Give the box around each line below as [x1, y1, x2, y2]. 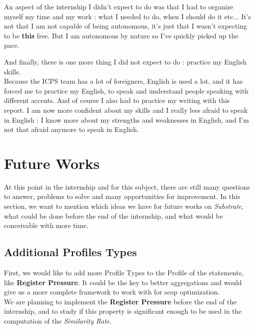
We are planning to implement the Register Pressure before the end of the [4, 296, 237, 306]
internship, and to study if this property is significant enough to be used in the [4, 306, 242, 316]
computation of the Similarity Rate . [4, 315, 112, 326]
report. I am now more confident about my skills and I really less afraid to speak [4, 104, 248, 115]
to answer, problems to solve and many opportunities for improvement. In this [4, 191, 240, 201]
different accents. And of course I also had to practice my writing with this [4, 95, 230, 105]
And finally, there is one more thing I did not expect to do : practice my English [4, 56, 247, 66]
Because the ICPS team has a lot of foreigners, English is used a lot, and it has [4, 76, 243, 86]
